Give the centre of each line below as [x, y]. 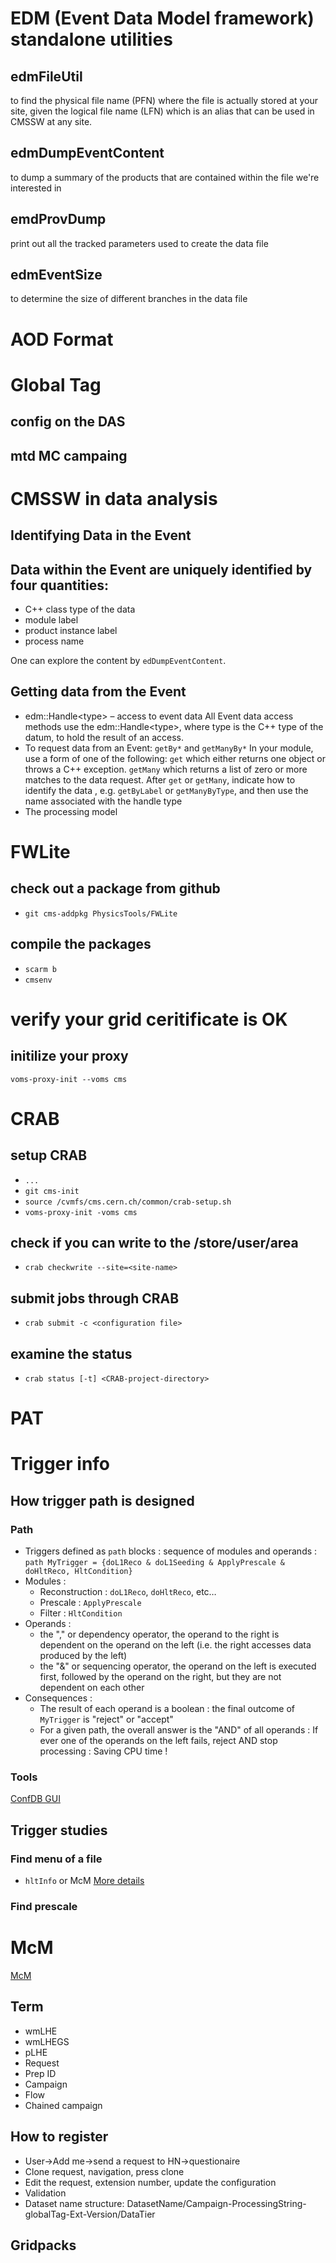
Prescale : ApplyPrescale [90, 1603]
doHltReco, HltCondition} [78, 1572]
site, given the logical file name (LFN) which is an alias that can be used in [162, 111]
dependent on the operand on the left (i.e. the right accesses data [175, 1645]
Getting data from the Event [98, 692]
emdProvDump [58, 219]
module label [51, 619]
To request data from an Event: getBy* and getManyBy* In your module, [169, 748]
